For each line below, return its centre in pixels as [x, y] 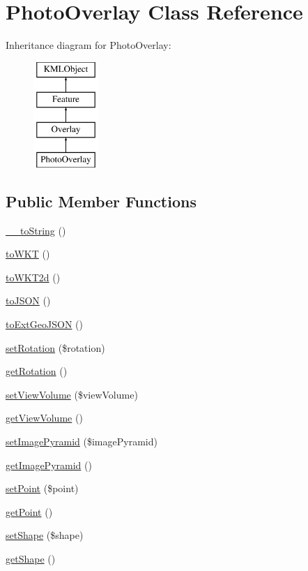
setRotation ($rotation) [55, 347]
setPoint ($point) [42, 488]
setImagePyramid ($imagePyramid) [82, 442]
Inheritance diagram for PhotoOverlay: [88, 45]
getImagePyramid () [49, 465]
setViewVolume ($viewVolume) [72, 394]
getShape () [31, 558]
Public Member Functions [101, 201]
